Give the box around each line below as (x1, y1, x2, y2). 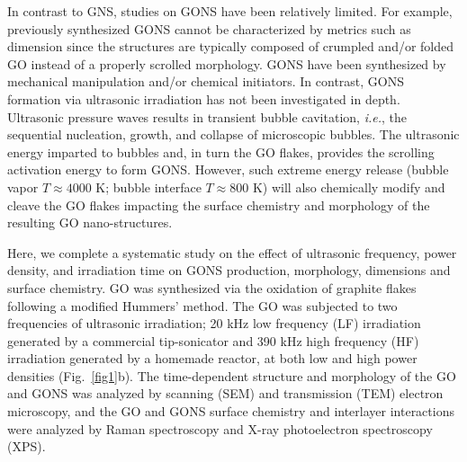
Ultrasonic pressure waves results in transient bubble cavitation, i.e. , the (7, 107, 407, 126)
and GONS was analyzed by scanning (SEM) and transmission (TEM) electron (7, 384, 444, 403)
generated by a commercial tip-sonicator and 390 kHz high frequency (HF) (7, 331, 419, 350)
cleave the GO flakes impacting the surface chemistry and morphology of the (7, 195, 430, 214)
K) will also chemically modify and (252, 177, 445, 196)
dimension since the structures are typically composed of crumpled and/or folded (7, 37, 454, 56)
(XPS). (7, 437, 46, 456)
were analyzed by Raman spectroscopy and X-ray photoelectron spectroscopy (7, 419, 433, 438)
